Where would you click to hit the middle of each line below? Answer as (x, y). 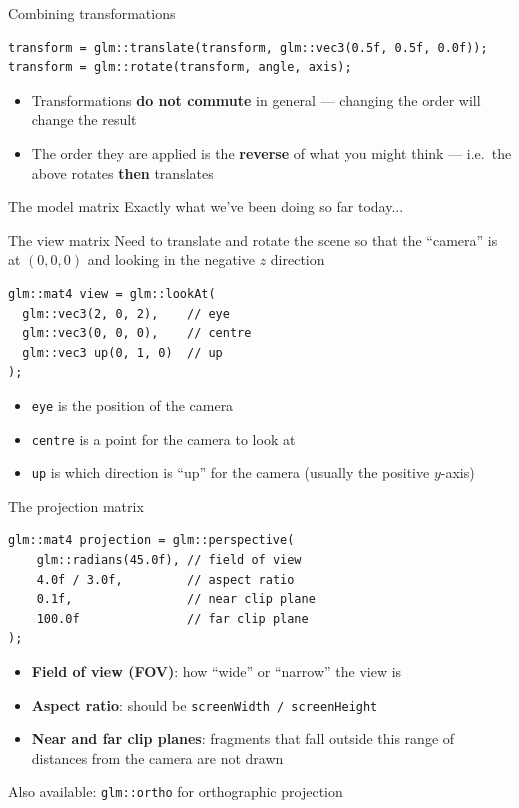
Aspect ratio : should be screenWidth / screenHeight (204, 704)
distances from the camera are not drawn (157, 757)
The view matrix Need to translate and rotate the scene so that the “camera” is (253, 239)
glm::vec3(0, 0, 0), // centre (137, 333)
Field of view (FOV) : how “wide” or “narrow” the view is (216, 671)
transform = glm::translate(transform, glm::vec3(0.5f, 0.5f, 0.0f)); (248, 47)
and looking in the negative (171, 259)
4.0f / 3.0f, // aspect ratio (165, 579)
